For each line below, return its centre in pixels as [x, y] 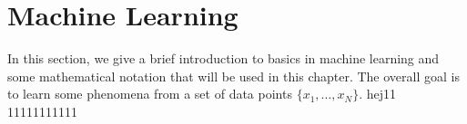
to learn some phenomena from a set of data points [150, 94]
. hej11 [378, 94]
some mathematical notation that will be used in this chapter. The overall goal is [233, 76]
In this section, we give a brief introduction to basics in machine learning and [223, 58]
